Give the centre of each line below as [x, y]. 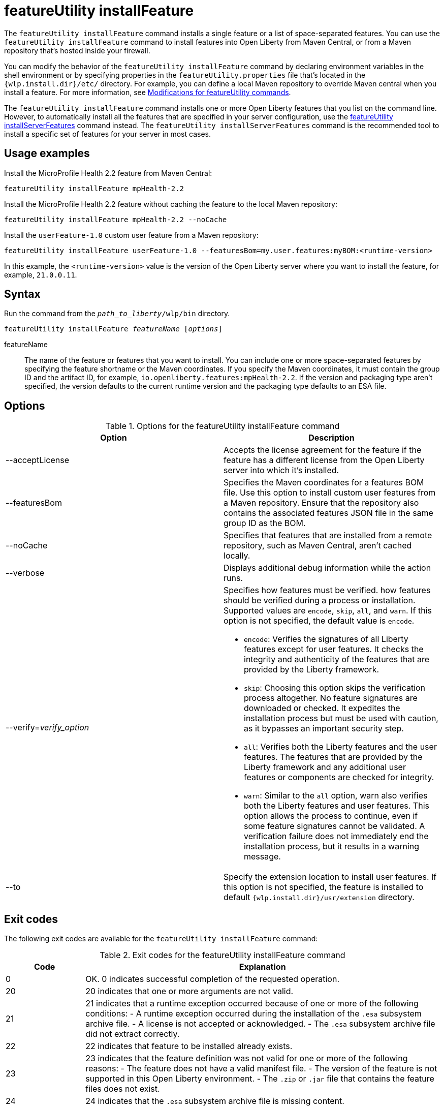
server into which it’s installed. [281, 470]
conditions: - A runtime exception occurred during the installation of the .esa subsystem [253, 1014]
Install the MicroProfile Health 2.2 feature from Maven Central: [108, 173]
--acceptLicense [37, 460]
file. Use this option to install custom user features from [330, 493]
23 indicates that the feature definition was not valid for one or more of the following [247, 1058]
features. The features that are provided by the [333, 757]
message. [262, 857]
